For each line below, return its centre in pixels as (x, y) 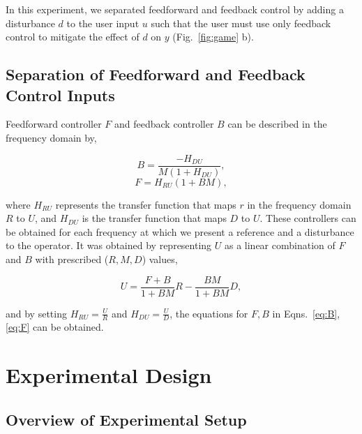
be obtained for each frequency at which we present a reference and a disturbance (180, 231)
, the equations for (209, 313)
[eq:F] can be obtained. (55, 327)
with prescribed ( (72, 259)
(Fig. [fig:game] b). (213, 37)
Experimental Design (109, 375)
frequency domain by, (51, 137)
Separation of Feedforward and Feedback (156, 74)
